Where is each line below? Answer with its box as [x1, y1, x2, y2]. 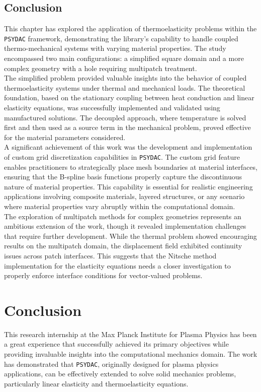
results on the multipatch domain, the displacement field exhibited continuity [4, 240, 242, 251]
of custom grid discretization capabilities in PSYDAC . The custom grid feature [4, 151, 240, 162]
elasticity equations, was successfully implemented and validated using [4, 102, 220, 113]
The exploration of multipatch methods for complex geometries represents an [4, 211, 241, 221]
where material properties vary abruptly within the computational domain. [4, 201, 235, 212]
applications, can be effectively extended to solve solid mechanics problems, [4, 368, 236, 379]
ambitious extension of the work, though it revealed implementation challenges [4, 221, 246, 231]
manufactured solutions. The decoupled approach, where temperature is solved [4, 112, 246, 122]
